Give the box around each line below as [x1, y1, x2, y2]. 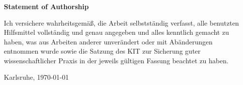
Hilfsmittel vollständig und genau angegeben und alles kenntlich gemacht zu [4, 27, 229, 37]
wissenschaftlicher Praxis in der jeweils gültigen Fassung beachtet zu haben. [4, 55, 228, 65]
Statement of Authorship [4, 1, 89, 11]
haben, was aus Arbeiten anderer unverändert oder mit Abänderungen [4, 36, 213, 46]
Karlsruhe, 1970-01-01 [4, 71, 69, 82]
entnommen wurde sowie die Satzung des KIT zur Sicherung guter [4, 46, 201, 56]
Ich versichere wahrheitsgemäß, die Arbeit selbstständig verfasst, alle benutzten [4, 17, 239, 28]
